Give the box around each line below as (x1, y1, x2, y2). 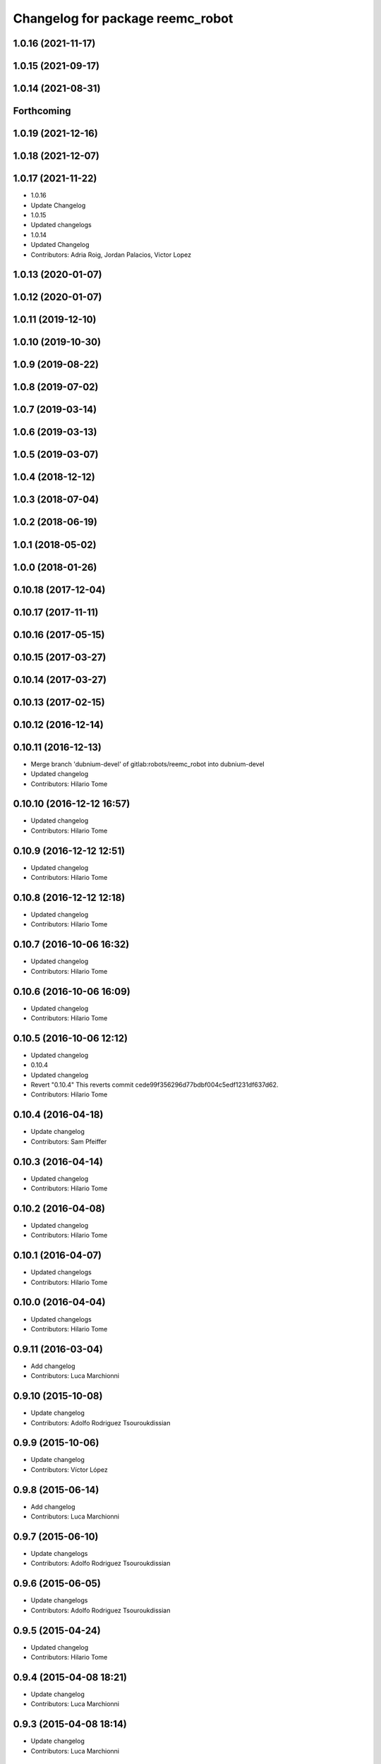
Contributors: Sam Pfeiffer (30, 1137, 107, 1146)
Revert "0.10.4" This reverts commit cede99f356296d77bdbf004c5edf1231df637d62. (30, 1080, 279, 1089)
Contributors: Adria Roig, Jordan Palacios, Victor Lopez (30, 250, 192, 259)
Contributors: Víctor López (30, 1465, 109, 1474)
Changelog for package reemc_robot (13, 11, 234, 26)
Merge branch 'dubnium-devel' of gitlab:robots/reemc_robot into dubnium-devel (30, 759, 265, 768)
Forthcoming (13, 105, 71, 117)
